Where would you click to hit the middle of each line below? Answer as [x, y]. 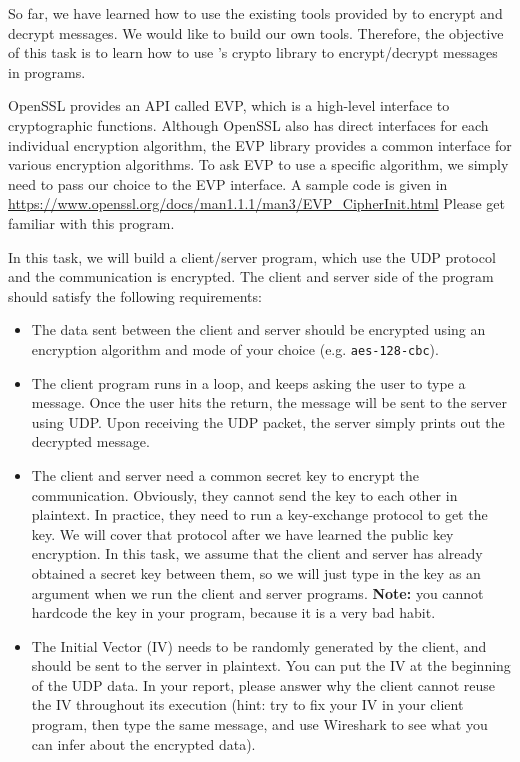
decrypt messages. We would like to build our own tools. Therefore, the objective [256, 32]
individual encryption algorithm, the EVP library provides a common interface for [260, 144]
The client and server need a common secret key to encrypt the [225, 474]
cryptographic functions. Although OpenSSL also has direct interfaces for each [248, 124]
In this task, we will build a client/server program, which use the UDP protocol [252, 256]
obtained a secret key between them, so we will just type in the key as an [256, 572]
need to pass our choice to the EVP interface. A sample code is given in [228, 183]
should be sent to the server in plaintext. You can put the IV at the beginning [271, 665]
